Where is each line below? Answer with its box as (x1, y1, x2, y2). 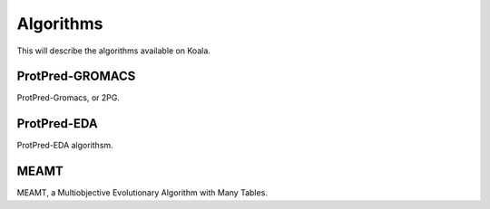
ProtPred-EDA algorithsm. (16, 140, 113, 151)
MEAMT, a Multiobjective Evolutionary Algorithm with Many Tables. (16, 187, 268, 198)
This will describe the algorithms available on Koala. (16, 45, 211, 56)
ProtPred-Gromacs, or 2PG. (16, 92, 121, 103)
